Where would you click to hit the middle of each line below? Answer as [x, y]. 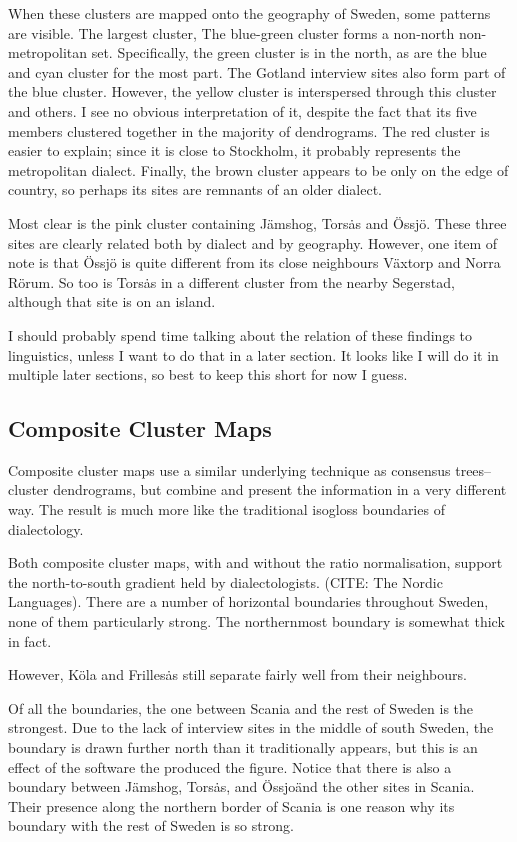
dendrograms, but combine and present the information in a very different [280, 489]
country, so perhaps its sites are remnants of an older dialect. [195, 189]
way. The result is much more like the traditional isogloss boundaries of [226, 509]
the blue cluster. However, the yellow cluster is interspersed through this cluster [252, 91]
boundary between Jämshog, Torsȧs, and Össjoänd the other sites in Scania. [241, 786]
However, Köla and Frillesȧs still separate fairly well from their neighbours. [237, 674]
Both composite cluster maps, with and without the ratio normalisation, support [255, 562]
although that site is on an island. [112, 301]
